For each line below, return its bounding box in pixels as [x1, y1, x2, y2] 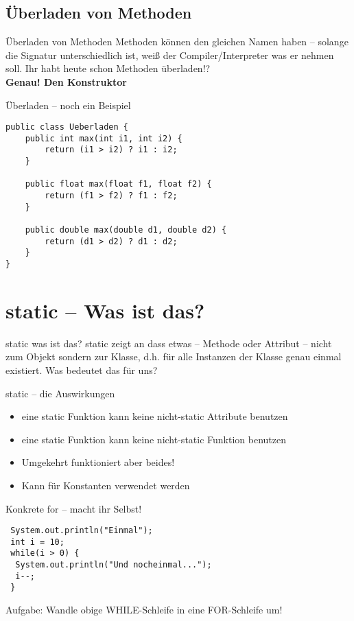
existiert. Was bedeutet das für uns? [5, 363, 158, 377]
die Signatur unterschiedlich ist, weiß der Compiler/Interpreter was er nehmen [5, 47, 334, 62]
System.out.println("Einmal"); [10, 526, 153, 536]
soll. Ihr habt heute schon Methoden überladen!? [5, 61, 211, 75]
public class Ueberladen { [5, 122, 128, 132]
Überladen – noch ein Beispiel [5, 97, 131, 112]
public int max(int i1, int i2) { [25, 133, 182, 143]
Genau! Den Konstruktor [5, 74, 127, 89]
